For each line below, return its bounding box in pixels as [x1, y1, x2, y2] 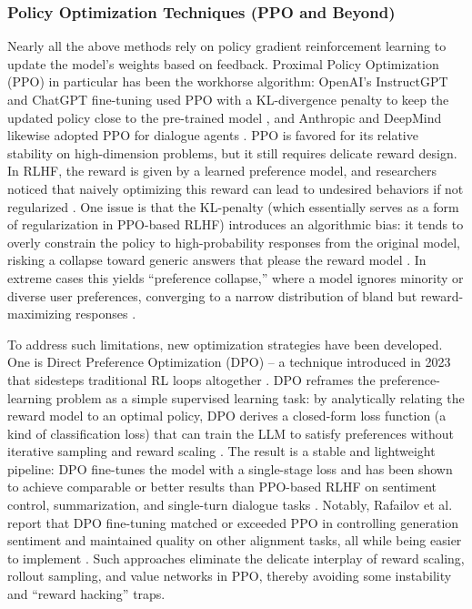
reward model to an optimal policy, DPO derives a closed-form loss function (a [7, 406, 447, 425]
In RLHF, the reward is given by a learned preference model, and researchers [7, 161, 437, 180]
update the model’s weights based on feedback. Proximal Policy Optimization [7, 54, 439, 73]
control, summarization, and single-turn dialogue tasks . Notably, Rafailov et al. [7, 495, 453, 514]
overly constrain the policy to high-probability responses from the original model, [7, 232, 460, 251]
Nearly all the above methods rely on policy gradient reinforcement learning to [7, 36, 447, 56]
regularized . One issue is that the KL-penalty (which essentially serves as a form [7, 197, 459, 216]
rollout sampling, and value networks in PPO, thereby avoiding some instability [7, 566, 452, 585]
